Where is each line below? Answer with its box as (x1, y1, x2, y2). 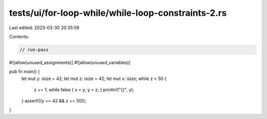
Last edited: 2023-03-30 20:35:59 (9, 25, 80, 31)
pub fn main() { (9, 69, 40, 75)
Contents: (9, 34, 29, 40)
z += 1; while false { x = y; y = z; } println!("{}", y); (34, 87, 134, 93)
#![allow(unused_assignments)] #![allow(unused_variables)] (9, 59, 131, 65)
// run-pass (19, 47, 49, 52)
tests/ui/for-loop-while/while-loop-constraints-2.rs (9, 7, 227, 18)
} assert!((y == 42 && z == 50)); (21, 98, 87, 104)
